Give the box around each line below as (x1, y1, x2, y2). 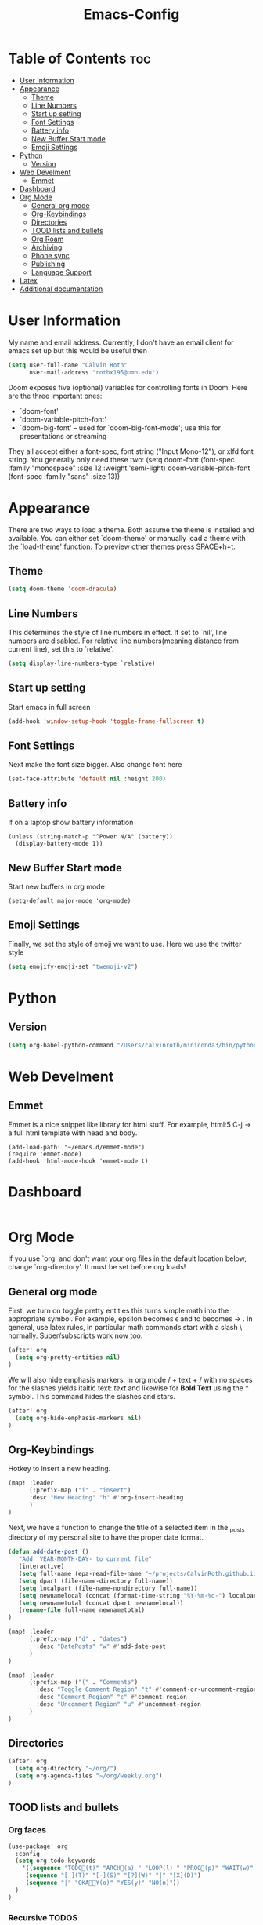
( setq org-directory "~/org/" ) (15, 1765, 117, 1773)
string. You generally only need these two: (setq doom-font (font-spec (8, 455, 235, 464)
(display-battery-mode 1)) (15, 840, 103, 848)
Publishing (31, 259, 66, 268)
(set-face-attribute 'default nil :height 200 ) (8, 775, 167, 783)
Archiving (31, 242, 63, 252)
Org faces (8, 1825, 47, 1836)
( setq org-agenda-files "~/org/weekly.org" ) (15, 1772, 163, 1780)
